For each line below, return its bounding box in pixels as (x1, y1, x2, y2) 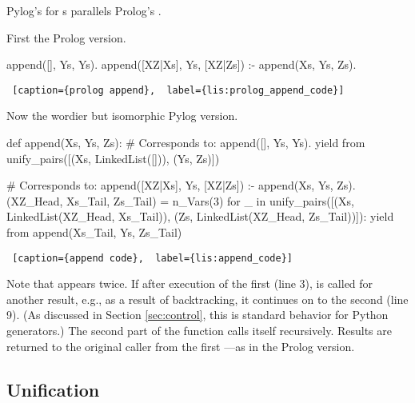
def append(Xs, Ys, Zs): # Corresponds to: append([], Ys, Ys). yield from (6, 134, 365, 151)
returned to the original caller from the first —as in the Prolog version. (6, 337, 355, 354)
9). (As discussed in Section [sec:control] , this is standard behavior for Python (6, 306, 389, 323)
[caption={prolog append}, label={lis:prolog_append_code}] (12, 84, 345, 96)
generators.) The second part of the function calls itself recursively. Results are (6, 322, 393, 339)
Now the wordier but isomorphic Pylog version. (6, 107, 238, 124)
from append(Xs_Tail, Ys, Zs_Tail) (6, 224, 182, 240)
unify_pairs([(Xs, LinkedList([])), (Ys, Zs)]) (6, 150, 220, 166)
